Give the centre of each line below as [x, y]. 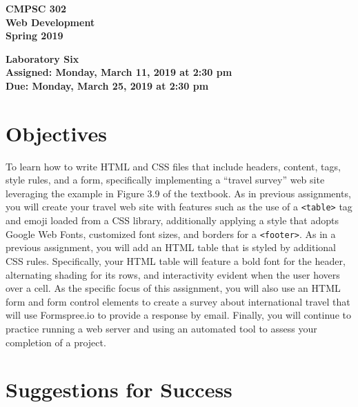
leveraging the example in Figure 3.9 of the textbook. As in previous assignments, [178, 193]
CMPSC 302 [36, 8]
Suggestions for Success [119, 389]
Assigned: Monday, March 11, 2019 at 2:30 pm [119, 72]
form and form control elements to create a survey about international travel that [178, 301]
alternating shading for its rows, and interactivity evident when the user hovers [173, 274]
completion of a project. [56, 342]
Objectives [56, 133]
